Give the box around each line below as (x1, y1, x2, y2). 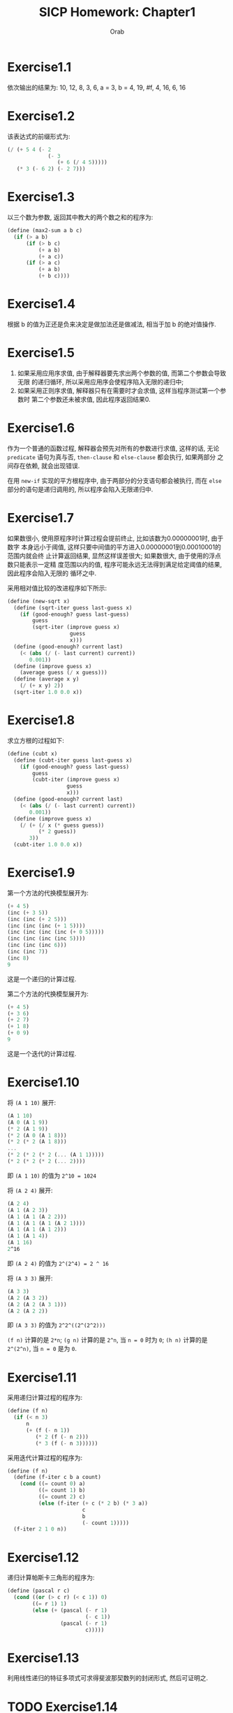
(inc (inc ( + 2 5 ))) (7, 916, 68, 923)
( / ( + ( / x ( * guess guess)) (20, 822, 105, 829)
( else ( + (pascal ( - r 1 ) (32, 1607, 108, 1614)
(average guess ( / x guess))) (20, 669, 108, 677)
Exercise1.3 (7, 189, 75, 205)
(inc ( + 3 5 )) (7, 909, 49, 916)
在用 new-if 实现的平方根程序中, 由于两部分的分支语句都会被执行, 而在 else (7, 476, 222, 484)
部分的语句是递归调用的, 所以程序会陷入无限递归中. (7, 485, 153, 493)
